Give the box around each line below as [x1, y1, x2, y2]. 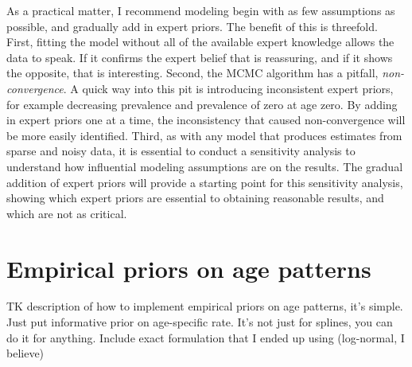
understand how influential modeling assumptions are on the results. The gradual [6, 158, 403, 174]
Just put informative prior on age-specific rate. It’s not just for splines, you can [6, 314, 393, 330]
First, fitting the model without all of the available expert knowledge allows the [6, 33, 395, 50]
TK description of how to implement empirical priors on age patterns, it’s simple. [6, 298, 403, 314]
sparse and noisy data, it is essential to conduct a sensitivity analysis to [6, 143, 356, 159]
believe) [6, 345, 45, 361]
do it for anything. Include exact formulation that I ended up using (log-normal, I [6, 329, 405, 346]
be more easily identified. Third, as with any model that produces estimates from [6, 127, 402, 143]
